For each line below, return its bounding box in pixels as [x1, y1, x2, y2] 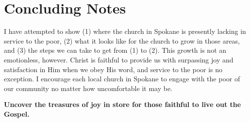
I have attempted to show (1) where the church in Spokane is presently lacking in [4, 26, 246, 36]
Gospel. [4, 108, 30, 119]
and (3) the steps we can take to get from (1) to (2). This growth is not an [4, 45, 227, 55]
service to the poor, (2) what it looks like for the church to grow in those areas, [4, 35, 240, 46]
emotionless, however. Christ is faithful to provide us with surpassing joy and [4, 54, 233, 64]
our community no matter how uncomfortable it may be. [4, 83, 173, 93]
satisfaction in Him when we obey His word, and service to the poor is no [4, 64, 223, 74]
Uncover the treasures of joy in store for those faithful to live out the [4, 99, 241, 109]
